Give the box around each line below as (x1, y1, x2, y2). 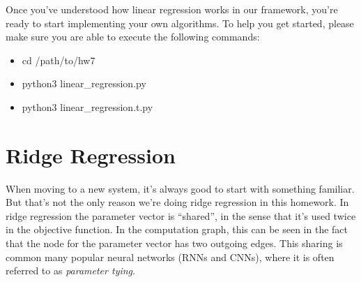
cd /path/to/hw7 (22, 52, 95, 67)
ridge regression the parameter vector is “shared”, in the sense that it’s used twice (6, 208, 356, 223)
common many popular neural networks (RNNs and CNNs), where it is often (6, 249, 335, 264)
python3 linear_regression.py (22, 76, 146, 91)
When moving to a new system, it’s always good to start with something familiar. (6, 181, 355, 195)
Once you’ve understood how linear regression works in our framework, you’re (6, 2, 338, 16)
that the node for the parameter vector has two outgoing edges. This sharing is (6, 236, 343, 251)
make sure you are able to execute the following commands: (6, 29, 260, 44)
